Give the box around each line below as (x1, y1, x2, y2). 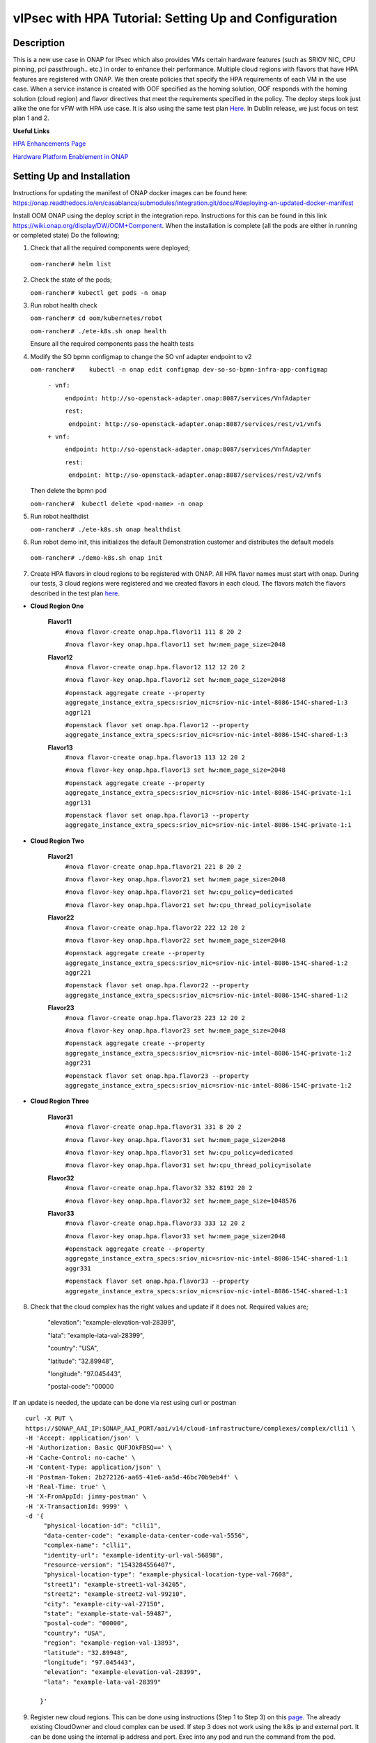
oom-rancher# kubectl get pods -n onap (30, 289, 166, 296)
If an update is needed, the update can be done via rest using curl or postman (13, 1398, 237, 1406)
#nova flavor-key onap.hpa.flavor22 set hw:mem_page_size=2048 (65, 936, 285, 944)
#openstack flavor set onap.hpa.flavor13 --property (65, 812, 249, 819)
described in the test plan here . (30, 589, 120, 598)
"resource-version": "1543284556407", (43, 1561, 176, 1569)
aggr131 (65, 798, 92, 807)
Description (13, 37, 65, 49)
